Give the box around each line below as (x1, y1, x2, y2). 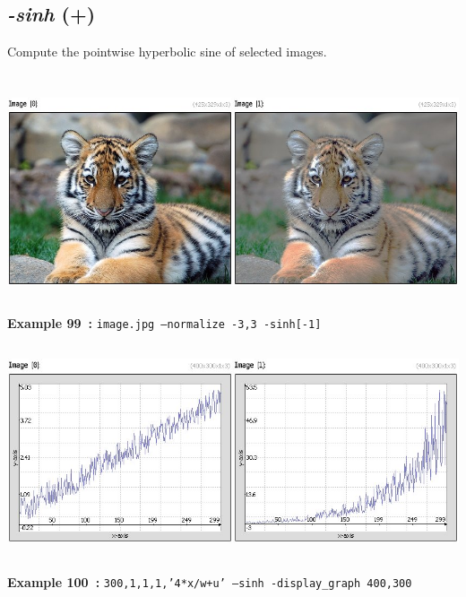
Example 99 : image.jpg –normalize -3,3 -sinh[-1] (7, 313, 322, 332)
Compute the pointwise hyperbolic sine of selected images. (7, 42, 327, 61)
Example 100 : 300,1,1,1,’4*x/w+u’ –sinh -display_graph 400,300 (7, 572, 412, 591)
